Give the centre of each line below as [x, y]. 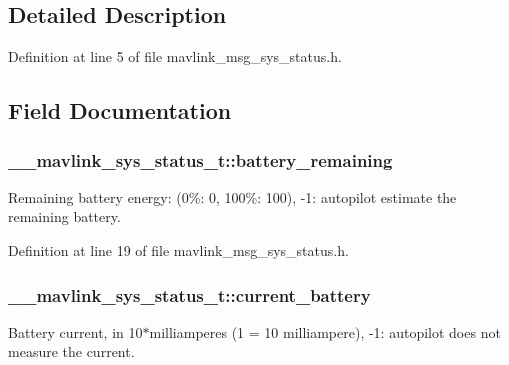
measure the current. [71, 351]
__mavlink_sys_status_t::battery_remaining [200, 159]
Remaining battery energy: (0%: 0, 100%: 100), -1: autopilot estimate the [232, 196]
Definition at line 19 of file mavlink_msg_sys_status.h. [178, 249]
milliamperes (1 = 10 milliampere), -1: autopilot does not [325, 331]
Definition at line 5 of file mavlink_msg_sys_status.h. [175, 56]
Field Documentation [120, 110]
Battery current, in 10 [75, 331]
